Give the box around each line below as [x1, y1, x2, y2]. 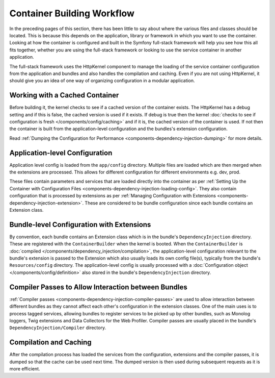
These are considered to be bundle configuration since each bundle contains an [85, 199, 253, 206]
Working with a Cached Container [9, 91, 119, 99]
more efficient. [9, 366, 40, 372]
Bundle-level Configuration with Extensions [9, 220, 151, 229]
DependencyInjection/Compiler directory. [9, 324, 106, 331]
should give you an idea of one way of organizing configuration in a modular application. [9, 78, 196, 84]
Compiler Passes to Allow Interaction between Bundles [9, 283, 188, 291]
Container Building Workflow [9, 8, 135, 19]
